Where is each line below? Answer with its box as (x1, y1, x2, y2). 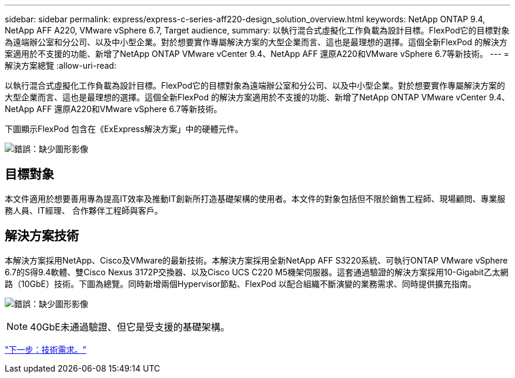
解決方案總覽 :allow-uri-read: (5, 60, 116, 70)
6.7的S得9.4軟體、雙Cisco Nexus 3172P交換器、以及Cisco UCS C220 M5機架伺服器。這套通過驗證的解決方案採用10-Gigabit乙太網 (5, 266, 509, 277)
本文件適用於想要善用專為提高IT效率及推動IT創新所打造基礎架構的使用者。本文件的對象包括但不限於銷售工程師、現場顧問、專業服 (5, 193, 506, 204)
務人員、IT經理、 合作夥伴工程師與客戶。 (5, 205, 163, 215)
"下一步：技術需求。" (5, 344, 87, 355)
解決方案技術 (5, 228, 79, 244)
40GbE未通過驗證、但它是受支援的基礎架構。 (30, 320, 230, 333)
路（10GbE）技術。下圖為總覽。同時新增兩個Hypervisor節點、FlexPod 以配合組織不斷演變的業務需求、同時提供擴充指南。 (5, 278, 476, 289)
